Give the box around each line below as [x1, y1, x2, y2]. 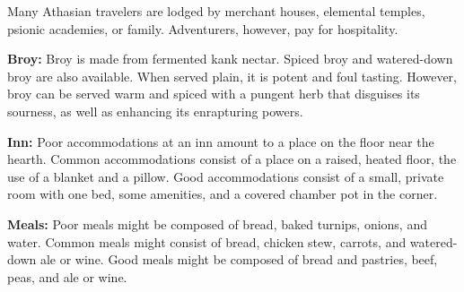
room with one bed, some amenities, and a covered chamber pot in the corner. [7, 185, 438, 203]
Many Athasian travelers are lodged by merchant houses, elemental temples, [7, 2, 425, 20]
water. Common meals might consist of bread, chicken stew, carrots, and [7, 232, 407, 251]
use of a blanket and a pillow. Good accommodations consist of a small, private [7, 167, 444, 185]
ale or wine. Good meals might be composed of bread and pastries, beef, [39, 250, 438, 269]
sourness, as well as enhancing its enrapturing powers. [7, 101, 303, 120]
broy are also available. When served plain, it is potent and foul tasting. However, [7, 66, 457, 85]
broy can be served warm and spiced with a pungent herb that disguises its [7, 84, 420, 103]
